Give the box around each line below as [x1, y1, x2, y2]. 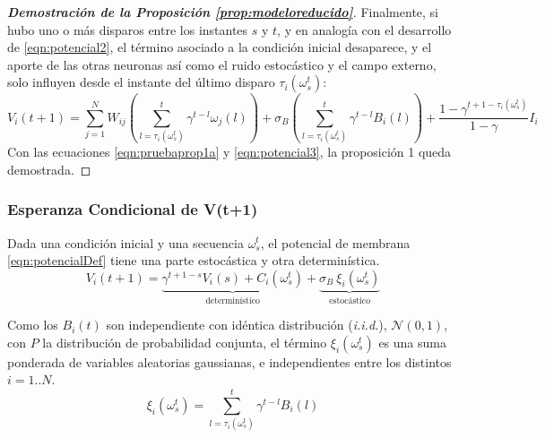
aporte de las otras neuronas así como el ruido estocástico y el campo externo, [7, 55, 437, 73]
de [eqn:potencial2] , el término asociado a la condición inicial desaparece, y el [7, 38, 432, 56]
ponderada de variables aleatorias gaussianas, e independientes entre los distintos [7, 352, 452, 371]
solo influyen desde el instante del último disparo [7, 73, 275, 91]
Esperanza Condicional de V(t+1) [7, 198, 258, 220]
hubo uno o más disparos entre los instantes [7, 20, 248, 39]
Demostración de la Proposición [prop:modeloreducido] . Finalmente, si [7, 3, 439, 21]
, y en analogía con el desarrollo [277, 20, 452, 39]
